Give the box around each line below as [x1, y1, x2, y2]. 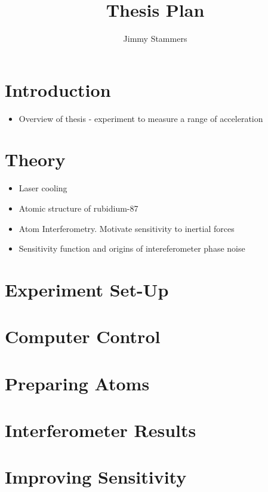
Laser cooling [19, 182, 67, 194]
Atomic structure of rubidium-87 [19, 201, 138, 214]
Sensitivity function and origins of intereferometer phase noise [19, 242, 245, 255]
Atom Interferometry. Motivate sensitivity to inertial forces [19, 222, 235, 234]
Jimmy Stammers [123, 32, 187, 45]
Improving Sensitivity [5, 465, 187, 489]
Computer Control [5, 324, 161, 349]
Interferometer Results [5, 418, 196, 442]
